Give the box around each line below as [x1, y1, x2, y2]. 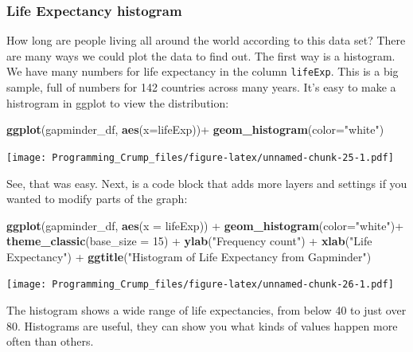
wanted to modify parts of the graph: [6, 190, 188, 207]
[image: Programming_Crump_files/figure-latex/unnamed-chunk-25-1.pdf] [6, 151, 394, 163]
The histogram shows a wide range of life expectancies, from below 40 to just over [6, 302, 407, 319]
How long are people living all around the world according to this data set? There [6, 32, 406, 49]
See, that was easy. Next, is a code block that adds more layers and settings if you [6, 174, 407, 191]
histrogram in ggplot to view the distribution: [6, 94, 229, 111]
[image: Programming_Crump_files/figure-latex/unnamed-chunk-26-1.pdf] [6, 279, 394, 291]
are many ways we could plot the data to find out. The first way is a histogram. [6, 47, 395, 64]
